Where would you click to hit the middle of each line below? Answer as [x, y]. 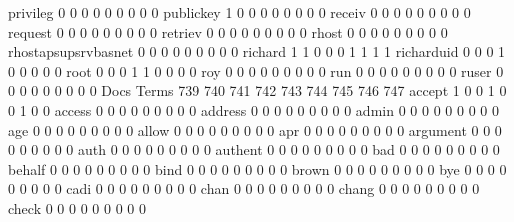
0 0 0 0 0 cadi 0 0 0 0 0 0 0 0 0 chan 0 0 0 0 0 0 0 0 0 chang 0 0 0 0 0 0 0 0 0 [244, 188]
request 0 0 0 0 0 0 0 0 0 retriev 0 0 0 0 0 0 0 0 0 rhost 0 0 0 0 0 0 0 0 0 [228, 31]
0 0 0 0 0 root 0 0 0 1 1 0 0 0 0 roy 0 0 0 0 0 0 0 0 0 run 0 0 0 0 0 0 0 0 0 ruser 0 [256, 70]
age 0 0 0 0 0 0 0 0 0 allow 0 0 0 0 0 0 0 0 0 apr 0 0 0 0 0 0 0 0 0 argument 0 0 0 [255, 129]
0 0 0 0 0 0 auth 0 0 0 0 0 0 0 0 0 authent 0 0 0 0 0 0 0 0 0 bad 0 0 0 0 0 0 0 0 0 [254, 149]
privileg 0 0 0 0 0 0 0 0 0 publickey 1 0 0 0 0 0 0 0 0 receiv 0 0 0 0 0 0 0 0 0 [239, 12]
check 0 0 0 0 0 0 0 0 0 [77, 207]
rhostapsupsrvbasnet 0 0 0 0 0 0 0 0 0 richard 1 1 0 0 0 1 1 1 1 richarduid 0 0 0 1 [257, 51]
